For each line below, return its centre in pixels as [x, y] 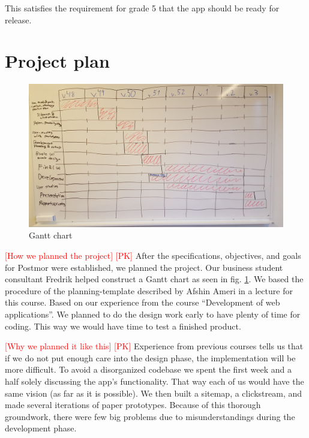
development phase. [41, 428]
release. [18, 19]
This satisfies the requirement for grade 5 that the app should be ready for [142, 8]
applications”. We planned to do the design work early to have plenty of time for [153, 314]
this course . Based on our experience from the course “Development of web [142, 302]
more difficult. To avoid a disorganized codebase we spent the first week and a [148, 369]
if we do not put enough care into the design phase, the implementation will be [150, 357]
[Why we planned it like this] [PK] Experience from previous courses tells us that [154, 346]
